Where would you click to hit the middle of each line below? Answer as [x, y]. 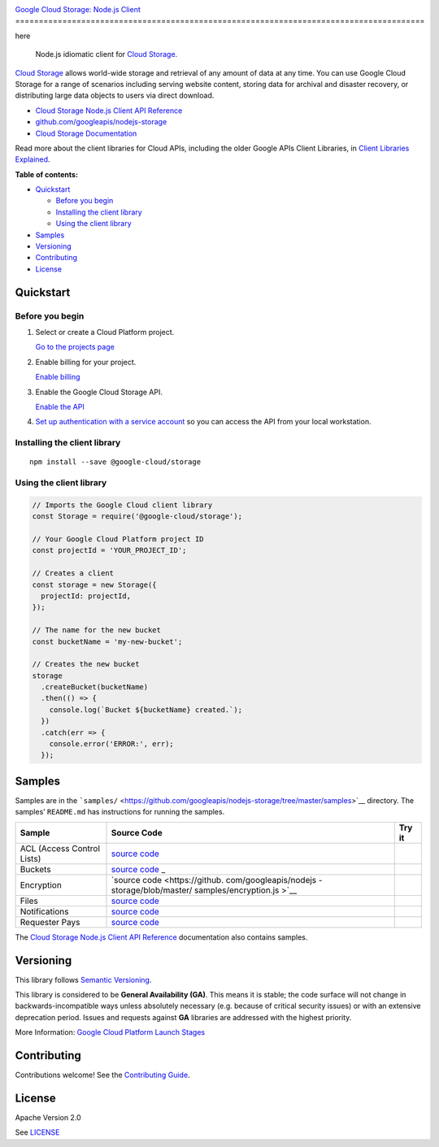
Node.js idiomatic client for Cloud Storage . [106, 54]
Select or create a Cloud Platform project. [105, 332]
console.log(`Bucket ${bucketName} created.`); [146, 710]
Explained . [33, 159]
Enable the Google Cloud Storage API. [99, 392]
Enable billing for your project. [86, 362]
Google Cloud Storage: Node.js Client [78, 9]
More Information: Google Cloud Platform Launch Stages [110, 1032]
